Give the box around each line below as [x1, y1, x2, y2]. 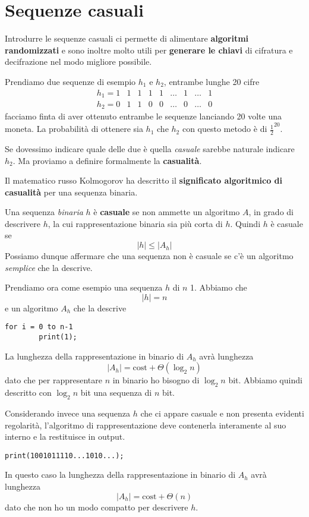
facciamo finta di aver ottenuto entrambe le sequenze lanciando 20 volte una [5, 110, 282, 122]
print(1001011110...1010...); [5, 451, 124, 460]
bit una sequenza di [80, 386, 152, 399]
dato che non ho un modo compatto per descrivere [5, 500, 188, 513]
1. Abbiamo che [190, 281, 247, 294]
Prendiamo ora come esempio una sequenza [5, 281, 163, 294]
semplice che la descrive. [5, 261, 93, 273]
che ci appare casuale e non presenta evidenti [140, 406, 304, 419]
